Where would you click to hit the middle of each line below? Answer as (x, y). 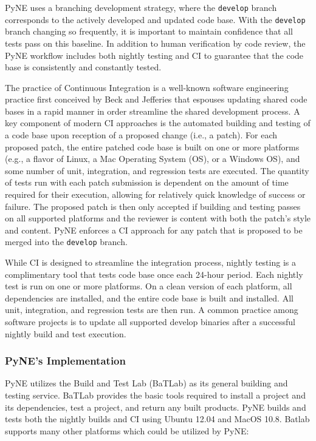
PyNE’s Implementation (65, 361)
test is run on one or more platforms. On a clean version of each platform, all (149, 286)
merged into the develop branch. (66, 242)
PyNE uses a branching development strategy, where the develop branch (141, 7)
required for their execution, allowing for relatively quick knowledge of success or (155, 194)
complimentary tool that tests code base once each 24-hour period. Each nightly (154, 274)
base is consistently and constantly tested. (83, 67)
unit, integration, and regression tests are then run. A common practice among (152, 310)
